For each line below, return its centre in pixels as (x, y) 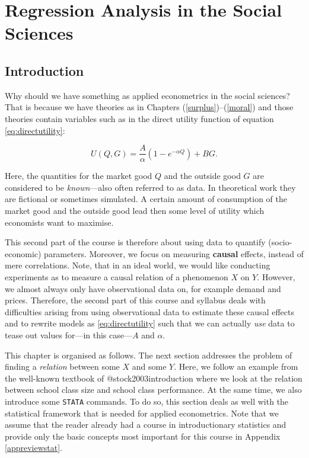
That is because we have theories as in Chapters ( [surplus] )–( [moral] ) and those (149, 107)
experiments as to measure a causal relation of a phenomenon (117, 276)
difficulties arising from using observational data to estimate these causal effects (149, 311)
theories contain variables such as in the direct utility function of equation (139, 118)
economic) (23, 253)
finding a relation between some (62, 366)
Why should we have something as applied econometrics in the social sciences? (147, 95)
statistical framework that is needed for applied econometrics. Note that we (142, 413)
